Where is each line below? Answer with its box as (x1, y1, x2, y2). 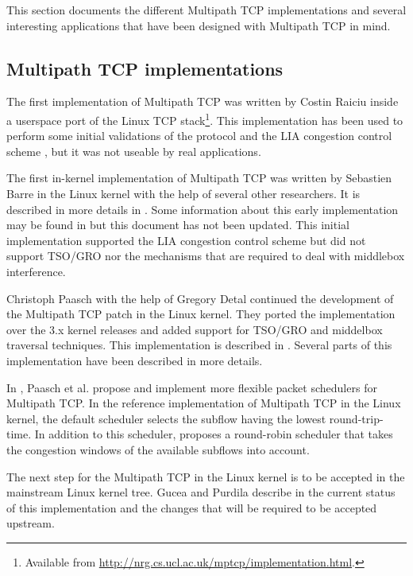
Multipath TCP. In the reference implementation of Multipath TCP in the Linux (6, 395, 401, 411)
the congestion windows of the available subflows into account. (6, 441, 310, 457)
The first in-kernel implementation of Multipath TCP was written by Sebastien (6, 169, 392, 186)
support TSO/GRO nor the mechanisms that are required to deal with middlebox (6, 247, 405, 264)
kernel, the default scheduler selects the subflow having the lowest (6, 410, 326, 426)
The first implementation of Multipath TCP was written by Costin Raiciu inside (6, 93, 399, 110)
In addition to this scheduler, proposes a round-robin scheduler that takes (34, 426, 393, 442)
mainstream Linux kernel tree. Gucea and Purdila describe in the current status (6, 484, 396, 500)
